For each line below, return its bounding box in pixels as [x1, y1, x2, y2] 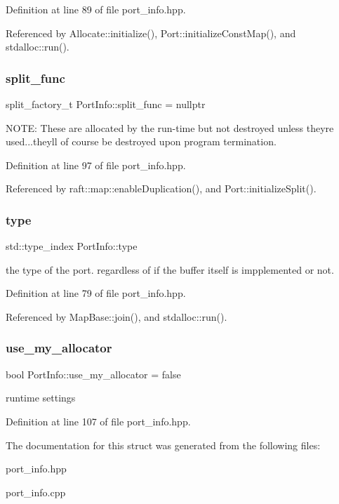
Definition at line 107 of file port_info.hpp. [6, 413, 191, 428]
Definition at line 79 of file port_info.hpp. [6, 286, 186, 300]
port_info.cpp [6, 484, 66, 499]
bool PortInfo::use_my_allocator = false [6, 366, 181, 381]
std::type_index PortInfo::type [6, 239, 138, 253]
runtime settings [6, 390, 76, 405]
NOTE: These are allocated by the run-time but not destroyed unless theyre [6, 120, 334, 135]
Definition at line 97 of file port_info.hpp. [6, 157, 186, 172]
